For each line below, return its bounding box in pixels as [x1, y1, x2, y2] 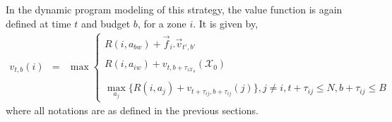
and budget [81, 16, 131, 30]
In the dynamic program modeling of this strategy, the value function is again [6, 2, 343, 16]
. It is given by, [193, 16, 259, 30]
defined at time [6, 16, 71, 30]
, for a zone [137, 16, 186, 30]
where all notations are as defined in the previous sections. [6, 103, 259, 118]
